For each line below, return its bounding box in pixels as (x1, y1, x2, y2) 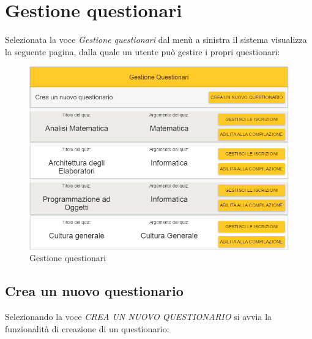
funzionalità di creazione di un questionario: (5, 322, 169, 335)
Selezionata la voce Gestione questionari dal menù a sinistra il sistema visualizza (5, 33, 307, 46)
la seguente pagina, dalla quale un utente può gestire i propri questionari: (5, 45, 280, 58)
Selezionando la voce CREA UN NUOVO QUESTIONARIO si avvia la (5, 310, 272, 323)
